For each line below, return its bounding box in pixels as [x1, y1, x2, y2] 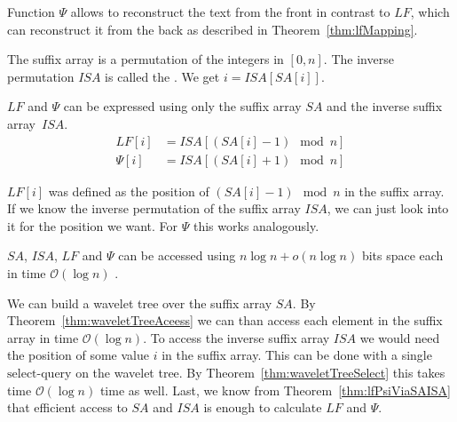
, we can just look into [327, 199, 449, 218]
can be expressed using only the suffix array [63, 97, 302, 115]
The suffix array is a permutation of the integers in [7, 50, 284, 68]
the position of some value [7, 346, 149, 364]
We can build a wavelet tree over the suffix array [7, 293, 272, 312]
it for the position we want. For [7, 216, 178, 235]
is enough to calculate [203, 398, 322, 417]
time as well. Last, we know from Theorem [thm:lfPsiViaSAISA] [99, 380, 451, 399]
